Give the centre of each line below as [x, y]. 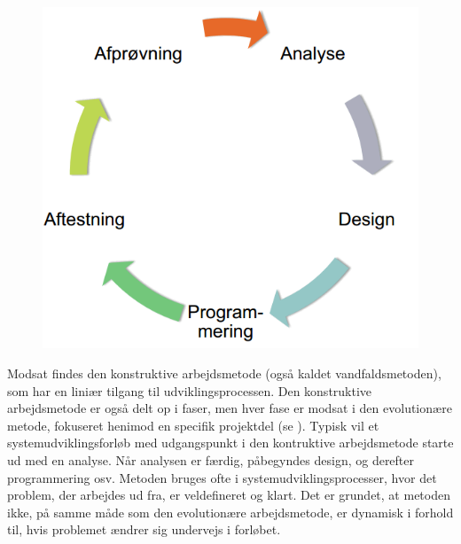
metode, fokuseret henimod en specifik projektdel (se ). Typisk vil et [193, 425]
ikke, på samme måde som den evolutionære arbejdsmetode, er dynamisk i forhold [230, 512]
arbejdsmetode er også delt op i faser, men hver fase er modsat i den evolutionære [230, 408]
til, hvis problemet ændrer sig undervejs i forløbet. [144, 529]
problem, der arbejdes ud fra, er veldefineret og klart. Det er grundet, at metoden [229, 495]
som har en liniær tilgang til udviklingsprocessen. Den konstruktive [190, 390]
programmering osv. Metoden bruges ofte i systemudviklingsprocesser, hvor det [222, 477]
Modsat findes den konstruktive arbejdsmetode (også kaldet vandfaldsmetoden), [224, 373]
